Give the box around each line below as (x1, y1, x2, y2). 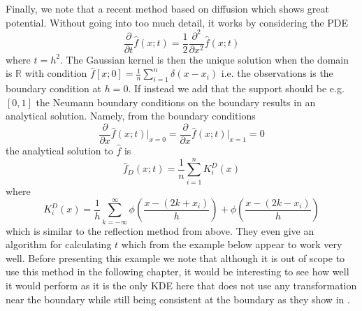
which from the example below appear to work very (121, 237, 342, 252)
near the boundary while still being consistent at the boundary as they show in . (6, 291, 350, 306)
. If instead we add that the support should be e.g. (128, 81, 345, 96)
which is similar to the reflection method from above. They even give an (6, 223, 314, 238)
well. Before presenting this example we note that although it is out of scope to (6, 250, 345, 265)
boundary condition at (6, 81, 101, 96)
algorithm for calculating (6, 237, 112, 252)
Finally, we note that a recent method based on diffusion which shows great (6, 1, 329, 15)
